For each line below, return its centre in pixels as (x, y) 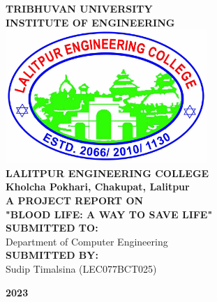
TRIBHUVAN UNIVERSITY (79, 8)
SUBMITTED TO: (52, 228)
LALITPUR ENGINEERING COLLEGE (107, 173)
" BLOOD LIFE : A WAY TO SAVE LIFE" (109, 214)
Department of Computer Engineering (87, 241)
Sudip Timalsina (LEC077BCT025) (81, 268)
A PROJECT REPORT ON (75, 200)
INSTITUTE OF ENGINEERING (90, 22)
